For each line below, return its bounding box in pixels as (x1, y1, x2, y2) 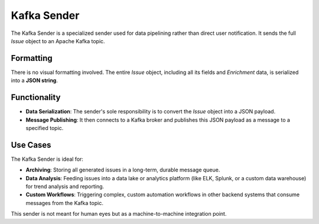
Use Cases (11, 139, 51, 150)
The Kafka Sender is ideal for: (11, 155, 84, 163)
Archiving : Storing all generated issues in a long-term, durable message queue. (25, 166, 220, 174)
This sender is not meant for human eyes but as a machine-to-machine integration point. (11, 210, 227, 217)
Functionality (11, 92, 61, 103)
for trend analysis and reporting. (25, 183, 105, 190)
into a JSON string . (11, 77, 58, 84)
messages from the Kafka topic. (25, 199, 103, 206)
